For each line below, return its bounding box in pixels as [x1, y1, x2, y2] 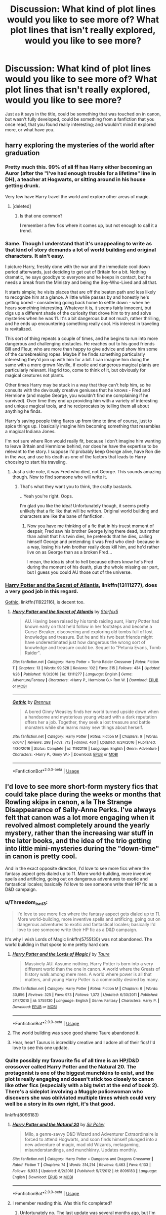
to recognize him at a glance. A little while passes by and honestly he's [5, 294, 149, 300]
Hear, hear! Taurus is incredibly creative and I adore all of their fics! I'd [12, 1040, 156, 1046]
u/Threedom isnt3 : [5, 898, 48, 906]
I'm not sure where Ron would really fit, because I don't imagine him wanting [5, 438, 161, 444]
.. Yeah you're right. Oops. [19, 493, 73, 499]
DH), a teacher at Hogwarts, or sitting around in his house [5, 176, 146, 183]
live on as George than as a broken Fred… [27, 549, 112, 555]
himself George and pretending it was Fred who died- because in [27, 539, 160, 545]
